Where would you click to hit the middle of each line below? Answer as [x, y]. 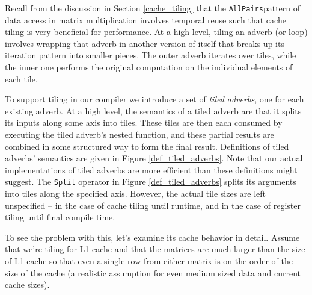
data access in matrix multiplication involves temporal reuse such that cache [145, 20]
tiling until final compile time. [60, 217]
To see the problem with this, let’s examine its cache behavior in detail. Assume [152, 237]
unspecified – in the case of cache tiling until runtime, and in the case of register [153, 205]
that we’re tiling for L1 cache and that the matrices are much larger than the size [155, 249]
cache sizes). [27, 284]
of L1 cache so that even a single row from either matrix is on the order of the [149, 261]
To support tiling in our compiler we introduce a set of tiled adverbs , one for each [154, 99]
